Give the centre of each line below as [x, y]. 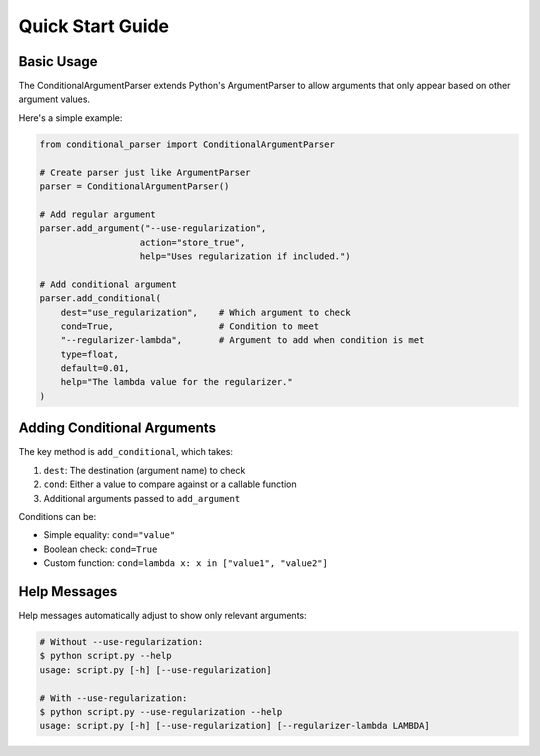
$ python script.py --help [105, 656]
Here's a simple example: [70, 117]
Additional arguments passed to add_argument [142, 498]
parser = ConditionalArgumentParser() [134, 186]
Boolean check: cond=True [100, 549]
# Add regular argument [98, 214]
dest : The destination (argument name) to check [144, 470]
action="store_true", [192, 242]
